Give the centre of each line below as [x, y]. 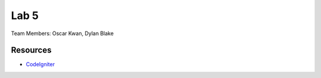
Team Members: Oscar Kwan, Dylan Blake [62, 33]
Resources [31, 50]
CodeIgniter [40, 64]
